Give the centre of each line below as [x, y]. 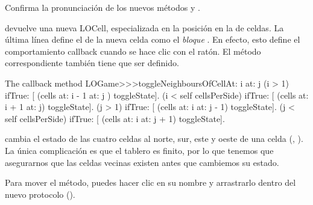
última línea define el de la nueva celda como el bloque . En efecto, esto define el [153, 39]
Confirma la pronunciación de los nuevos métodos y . [103, 7]
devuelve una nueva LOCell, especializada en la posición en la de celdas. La [144, 27]
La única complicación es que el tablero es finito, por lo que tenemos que [139, 150]
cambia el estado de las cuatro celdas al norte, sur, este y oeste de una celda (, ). [154, 139]
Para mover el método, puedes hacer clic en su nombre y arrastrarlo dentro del [150, 182]
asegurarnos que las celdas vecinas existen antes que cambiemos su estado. [142, 162]
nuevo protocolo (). [40, 194]
